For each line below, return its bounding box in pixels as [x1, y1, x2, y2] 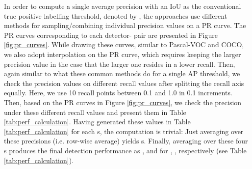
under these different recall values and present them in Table [4, 107, 186, 117]
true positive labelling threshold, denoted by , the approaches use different [4, 10, 227, 21]
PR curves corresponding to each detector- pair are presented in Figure [4, 29, 218, 40]
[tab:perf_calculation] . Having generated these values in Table [4, 116, 191, 127]
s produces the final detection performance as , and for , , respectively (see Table [4, 145, 247, 155]
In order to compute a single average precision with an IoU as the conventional [4, 1, 241, 11]
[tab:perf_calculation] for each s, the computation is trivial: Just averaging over [4, 126, 244, 136]
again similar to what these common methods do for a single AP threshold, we [4, 68, 240, 79]
